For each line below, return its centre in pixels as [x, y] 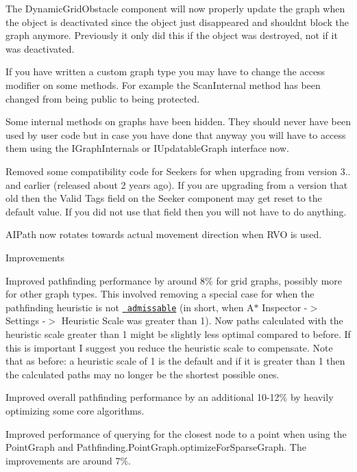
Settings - [26, 320]
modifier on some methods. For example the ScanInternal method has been [163, 84]
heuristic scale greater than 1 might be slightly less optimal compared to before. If [178, 333]
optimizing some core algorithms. [75, 410]
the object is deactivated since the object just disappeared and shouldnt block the [177, 22]
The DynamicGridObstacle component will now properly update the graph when [175, 8]
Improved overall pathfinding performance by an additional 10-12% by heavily [170, 397]
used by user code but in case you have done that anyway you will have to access [176, 134]
